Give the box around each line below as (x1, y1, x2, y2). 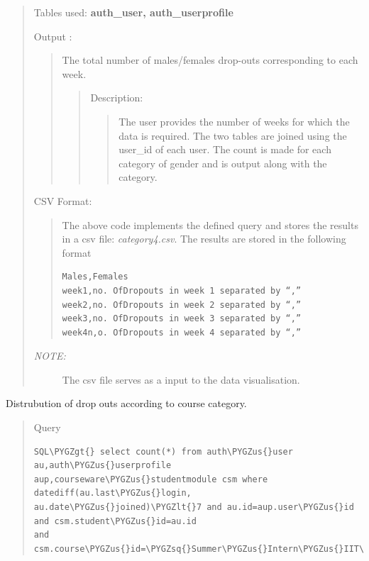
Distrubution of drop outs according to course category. (6, 396, 247, 411)
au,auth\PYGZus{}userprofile (33, 460, 172, 471)
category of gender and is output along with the (119, 155, 327, 170)
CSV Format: (33, 193, 92, 208)
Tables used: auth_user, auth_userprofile (33, 5, 233, 19)
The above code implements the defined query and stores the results (62, 217, 358, 232)
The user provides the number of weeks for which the (119, 113, 350, 128)
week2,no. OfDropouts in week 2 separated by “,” (62, 299, 302, 310)
